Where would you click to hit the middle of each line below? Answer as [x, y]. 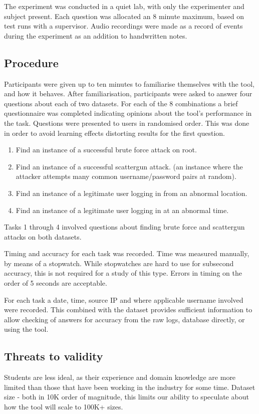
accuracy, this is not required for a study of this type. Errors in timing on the [123, 273]
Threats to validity [54, 356]
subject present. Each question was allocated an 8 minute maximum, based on [124, 16]
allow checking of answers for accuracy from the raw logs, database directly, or [124, 319]
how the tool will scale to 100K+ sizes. [64, 407]
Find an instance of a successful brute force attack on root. [106, 150]
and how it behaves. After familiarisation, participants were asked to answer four [128, 93]
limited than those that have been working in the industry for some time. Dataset [130, 387]
